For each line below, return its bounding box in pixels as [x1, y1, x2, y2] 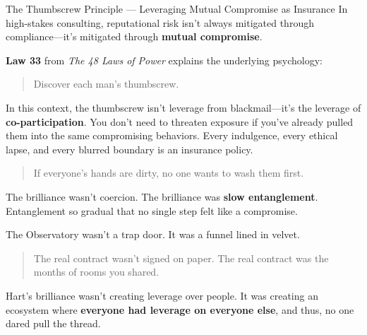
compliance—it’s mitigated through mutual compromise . [6, 29, 263, 44]
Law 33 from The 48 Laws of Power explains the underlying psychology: [6, 52, 323, 67]
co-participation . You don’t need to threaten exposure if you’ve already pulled [6, 114, 354, 129]
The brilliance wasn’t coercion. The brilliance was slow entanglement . [6, 189, 318, 204]
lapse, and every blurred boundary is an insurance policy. [6, 141, 253, 156]
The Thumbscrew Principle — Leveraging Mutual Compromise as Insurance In [6, 1, 348, 16]
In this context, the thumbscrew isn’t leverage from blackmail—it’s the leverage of [6, 100, 361, 114]
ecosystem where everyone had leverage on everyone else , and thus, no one [6, 302, 354, 317]
